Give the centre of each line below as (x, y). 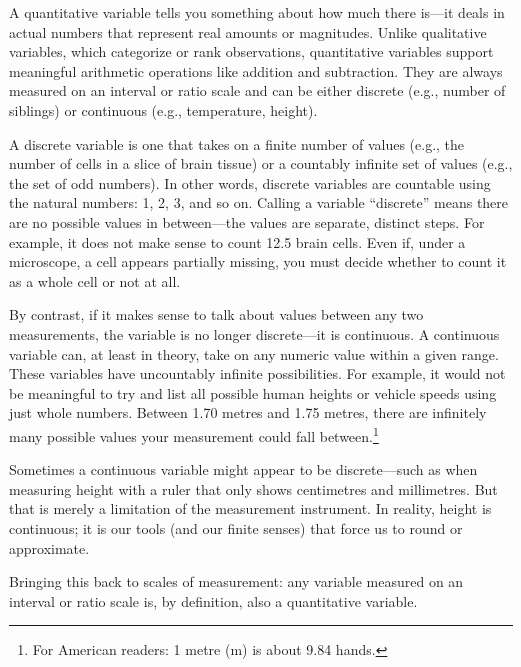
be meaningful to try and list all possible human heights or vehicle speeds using (253, 392)
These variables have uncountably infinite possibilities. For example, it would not (257, 373)
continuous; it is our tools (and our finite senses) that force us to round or (236, 527)
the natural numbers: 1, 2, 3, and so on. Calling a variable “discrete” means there (259, 202)
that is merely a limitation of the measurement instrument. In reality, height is (250, 508)
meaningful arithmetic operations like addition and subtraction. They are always (256, 70)
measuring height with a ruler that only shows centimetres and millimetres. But (253, 488)
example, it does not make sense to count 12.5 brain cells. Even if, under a (237, 241)
